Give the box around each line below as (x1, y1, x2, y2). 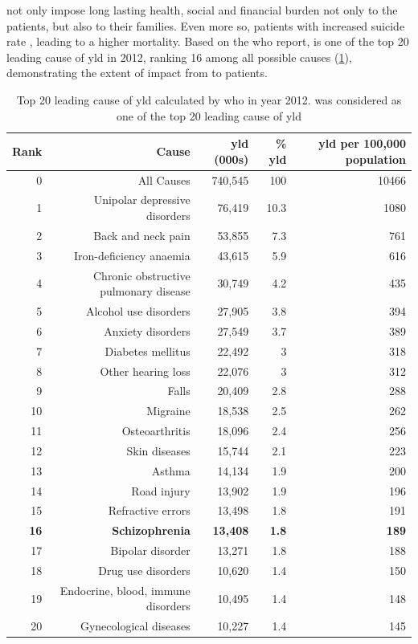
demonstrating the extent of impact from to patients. (6, 64, 268, 81)
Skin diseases (126, 442, 191, 459)
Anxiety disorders (104, 322, 191, 339)
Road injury (131, 482, 191, 499)
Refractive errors (108, 502, 191, 519)
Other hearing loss (100, 362, 191, 379)
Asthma (151, 462, 191, 479)
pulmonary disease (100, 283, 191, 300)
